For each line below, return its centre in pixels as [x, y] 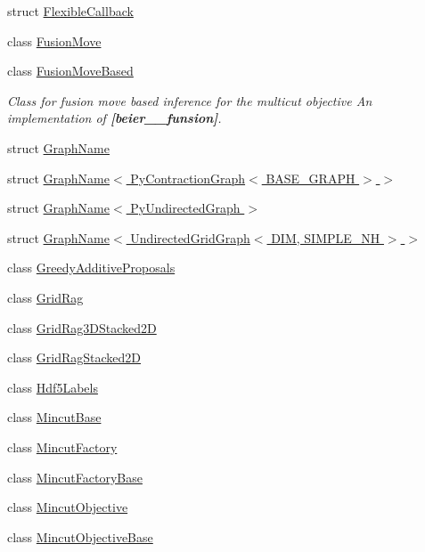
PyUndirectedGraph [185, 208]
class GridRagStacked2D [74, 357]
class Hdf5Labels [53, 387]
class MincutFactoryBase [75, 477]
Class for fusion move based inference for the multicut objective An [190, 100]
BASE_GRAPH [311, 178]
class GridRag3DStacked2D [82, 327]
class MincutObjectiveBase [80, 536]
